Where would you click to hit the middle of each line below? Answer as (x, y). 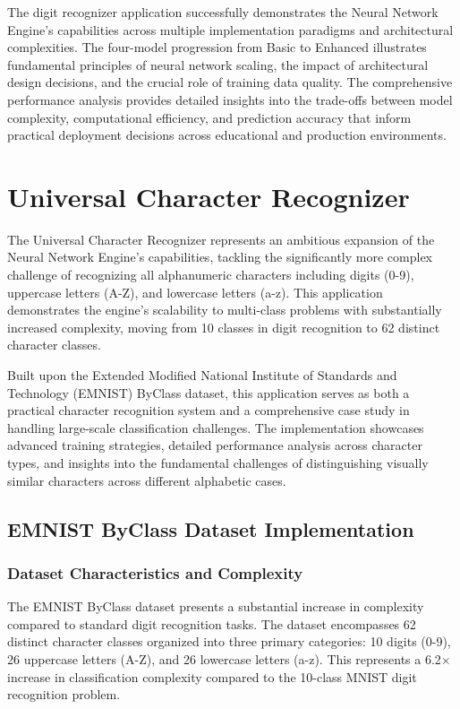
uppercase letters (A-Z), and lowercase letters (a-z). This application (195, 292)
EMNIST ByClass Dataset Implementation (211, 528)
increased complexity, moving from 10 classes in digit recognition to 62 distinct (224, 327)
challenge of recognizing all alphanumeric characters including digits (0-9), (211, 275)
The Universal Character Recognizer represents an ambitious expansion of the (221, 239)
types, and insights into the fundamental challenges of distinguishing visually (218, 463)
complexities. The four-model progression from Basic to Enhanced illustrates (217, 47)
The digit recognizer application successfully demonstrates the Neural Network (223, 12)
